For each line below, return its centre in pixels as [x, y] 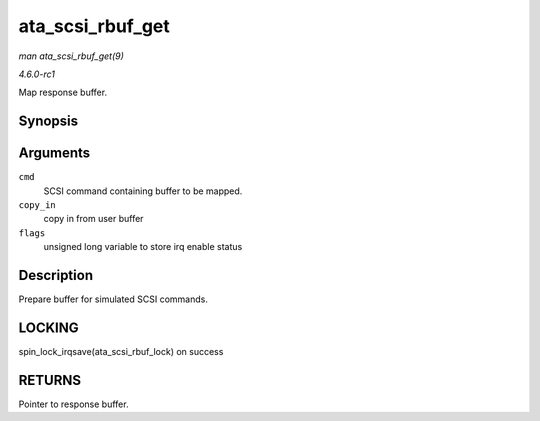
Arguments [54, 153]
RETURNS [50, 380]
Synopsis [48, 121]
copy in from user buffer [93, 219]
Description [56, 275]
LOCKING [48, 327]
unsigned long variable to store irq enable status [143, 247]
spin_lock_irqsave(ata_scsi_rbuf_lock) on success [121, 352]
